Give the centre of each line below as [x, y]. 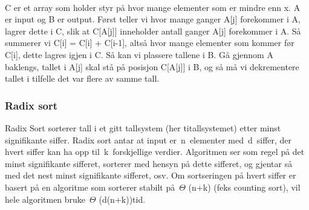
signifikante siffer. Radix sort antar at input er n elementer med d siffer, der [148, 139]
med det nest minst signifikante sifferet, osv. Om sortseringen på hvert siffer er [151, 175]
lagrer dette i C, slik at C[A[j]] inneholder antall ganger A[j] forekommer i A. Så [153, 31]
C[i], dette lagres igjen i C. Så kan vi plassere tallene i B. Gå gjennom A [139, 54]
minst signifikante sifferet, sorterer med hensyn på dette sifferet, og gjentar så [149, 163]
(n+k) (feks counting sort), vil [244, 187]
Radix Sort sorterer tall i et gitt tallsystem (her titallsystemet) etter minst [143, 127]
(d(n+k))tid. [122, 199]
